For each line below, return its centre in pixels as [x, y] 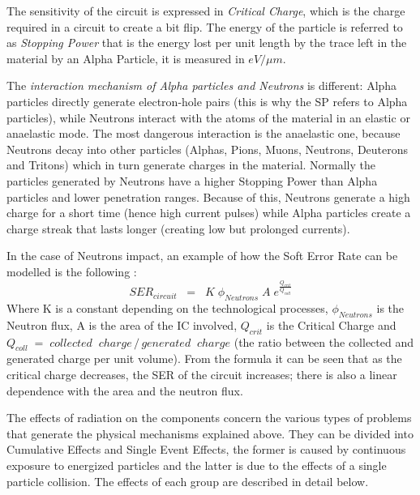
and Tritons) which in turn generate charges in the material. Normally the [191, 165]
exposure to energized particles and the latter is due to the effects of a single [197, 465]
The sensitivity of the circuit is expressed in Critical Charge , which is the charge [206, 11]
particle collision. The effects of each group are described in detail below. [188, 481]
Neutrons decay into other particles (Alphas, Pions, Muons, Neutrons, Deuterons [208, 149]
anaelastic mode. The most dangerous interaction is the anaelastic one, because [204, 133]
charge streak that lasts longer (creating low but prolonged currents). [178, 228]
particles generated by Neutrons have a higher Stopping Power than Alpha [192, 180]
